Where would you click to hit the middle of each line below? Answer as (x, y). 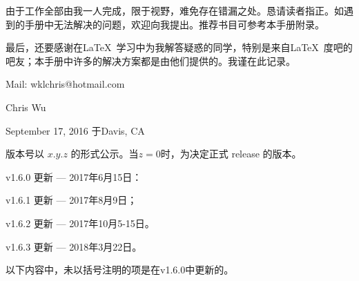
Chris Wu (26, 107)
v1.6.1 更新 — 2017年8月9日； (71, 200)
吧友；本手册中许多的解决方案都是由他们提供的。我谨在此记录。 (151, 60)
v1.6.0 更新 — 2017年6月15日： (74, 176)
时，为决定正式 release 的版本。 (231, 154)
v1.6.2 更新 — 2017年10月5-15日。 (80, 223)
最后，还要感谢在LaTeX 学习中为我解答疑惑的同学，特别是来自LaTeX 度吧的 (179, 47)
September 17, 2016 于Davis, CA (75, 130)
